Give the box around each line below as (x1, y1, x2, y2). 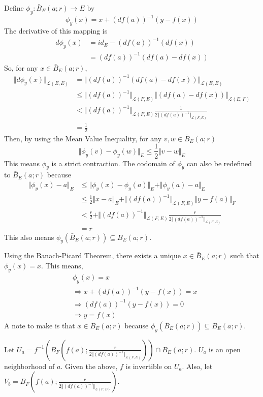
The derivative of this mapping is (4, 25, 108, 36)
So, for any (4, 62, 38, 73)
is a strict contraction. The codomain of (51, 158, 175, 168)
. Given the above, (60, 360, 118, 371)
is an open (209, 344, 241, 354)
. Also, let (182, 360, 213, 371)
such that (230, 250, 259, 261)
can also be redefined (186, 158, 252, 168)
